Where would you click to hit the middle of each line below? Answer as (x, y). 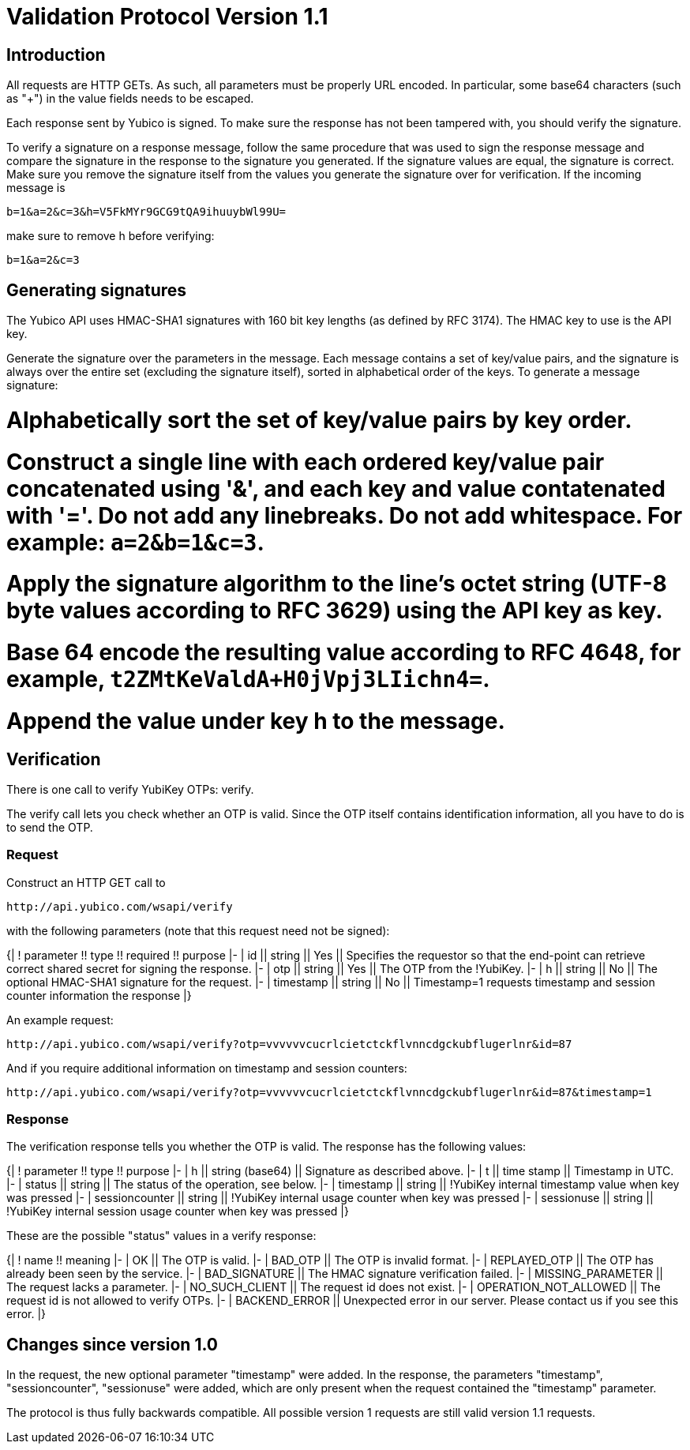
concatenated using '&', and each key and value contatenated (336, 488)
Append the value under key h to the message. (256, 721)
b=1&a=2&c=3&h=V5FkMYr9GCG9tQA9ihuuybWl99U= (146, 212)
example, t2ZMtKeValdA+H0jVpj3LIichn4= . (248, 680)
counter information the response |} (99, 995)
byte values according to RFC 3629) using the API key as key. (335, 611)
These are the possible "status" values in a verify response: (161, 1236)
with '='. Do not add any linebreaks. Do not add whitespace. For (345, 515)
